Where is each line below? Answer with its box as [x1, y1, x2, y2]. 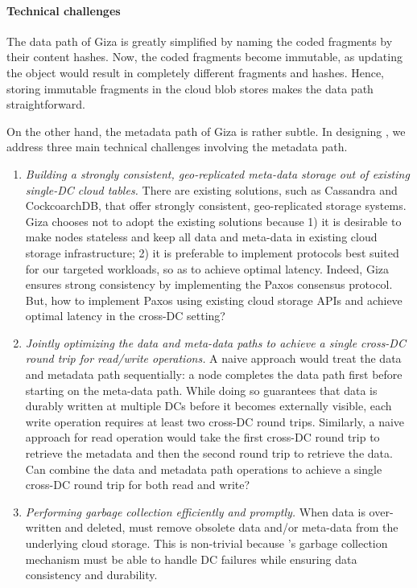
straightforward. [6, 96, 85, 113]
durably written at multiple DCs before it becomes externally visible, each [25, 397, 392, 414]
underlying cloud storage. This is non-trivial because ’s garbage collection [25, 535, 388, 552]
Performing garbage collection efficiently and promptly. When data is [25, 503, 365, 520]
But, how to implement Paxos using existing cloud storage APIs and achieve [25, 291, 403, 308]
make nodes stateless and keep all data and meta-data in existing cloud [25, 228, 378, 245]
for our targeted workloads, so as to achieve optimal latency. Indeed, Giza [25, 260, 389, 277]
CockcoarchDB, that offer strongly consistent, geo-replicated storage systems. [25, 197, 407, 214]
